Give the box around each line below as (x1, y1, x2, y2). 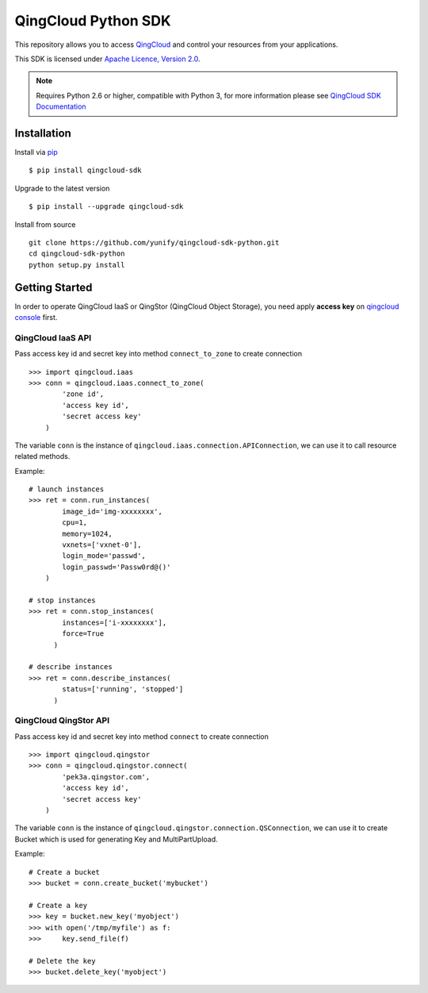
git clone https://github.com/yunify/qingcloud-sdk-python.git (29, 238, 280, 247)
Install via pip (14, 148, 59, 157)
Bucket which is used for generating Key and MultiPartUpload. (14, 834, 218, 844)
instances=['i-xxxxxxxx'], (62, 618, 167, 627)
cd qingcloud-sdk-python (29, 249, 125, 258)
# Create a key (29, 901, 88, 910)
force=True (62, 629, 105, 638)
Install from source (14, 219, 76, 229)
